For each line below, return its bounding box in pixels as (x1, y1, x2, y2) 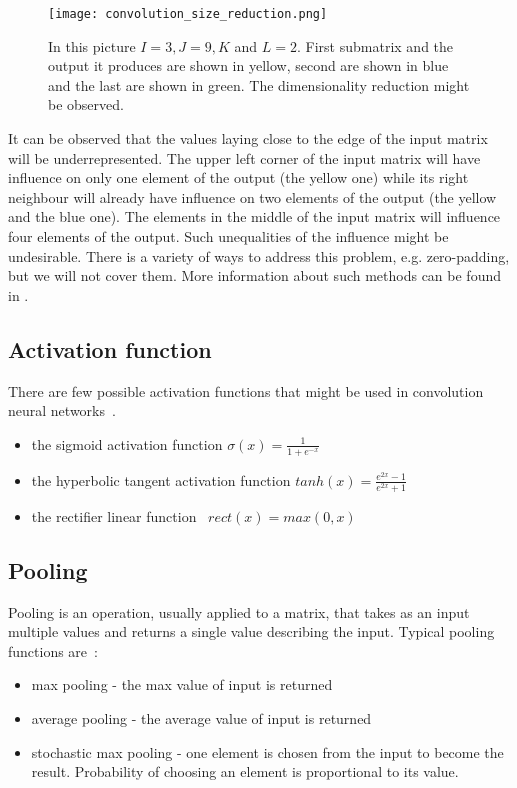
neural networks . (8, 400, 116, 421)
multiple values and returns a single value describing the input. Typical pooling (8, 621, 495, 642)
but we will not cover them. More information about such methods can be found (8, 265, 502, 286)
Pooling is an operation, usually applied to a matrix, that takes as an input (8, 601, 470, 622)
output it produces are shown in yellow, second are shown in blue (48, 55, 449, 76)
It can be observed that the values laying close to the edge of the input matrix (8, 128, 488, 149)
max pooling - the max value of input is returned (31, 674, 333, 695)
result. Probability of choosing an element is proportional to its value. (31, 761, 459, 782)
